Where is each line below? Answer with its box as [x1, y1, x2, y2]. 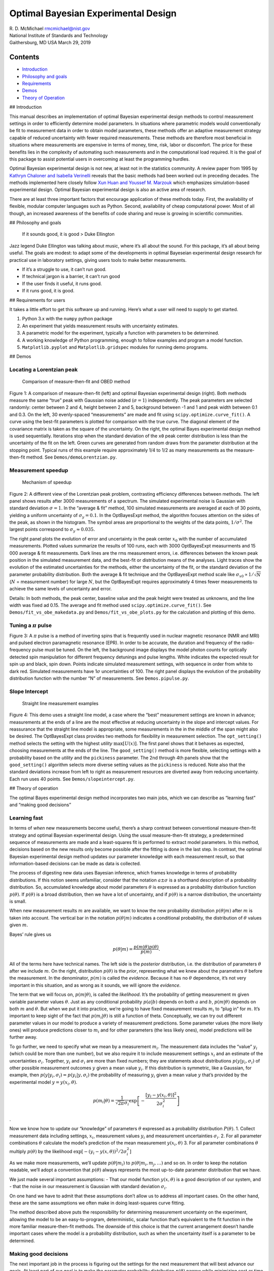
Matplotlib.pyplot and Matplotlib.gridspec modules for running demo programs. [22, 344, 208, 350]
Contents [9, 53, 40, 62]
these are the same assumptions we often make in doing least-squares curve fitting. [9, 1200, 185, 1206]
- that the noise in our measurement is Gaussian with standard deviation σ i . [9, 1184, 167, 1191]
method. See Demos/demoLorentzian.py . [26, 454, 117, 460]
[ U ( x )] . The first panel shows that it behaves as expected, [122, 740, 245, 746]
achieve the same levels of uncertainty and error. [9, 586, 112, 592]
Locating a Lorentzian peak [9, 366, 78, 373]
